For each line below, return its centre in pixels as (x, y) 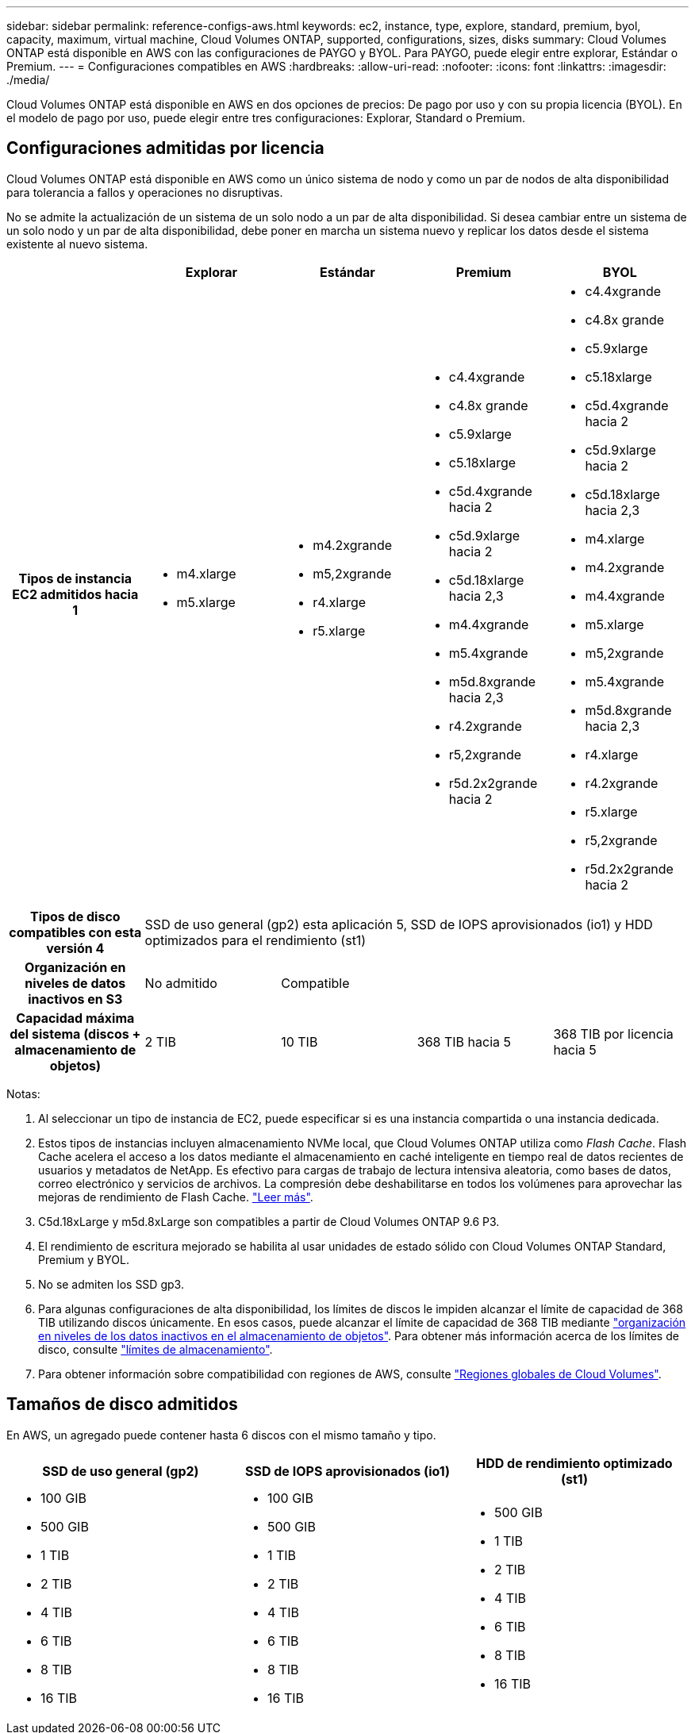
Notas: (23, 1093)
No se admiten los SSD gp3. (111, 1284)
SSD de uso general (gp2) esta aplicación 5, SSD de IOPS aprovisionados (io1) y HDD (399, 924)
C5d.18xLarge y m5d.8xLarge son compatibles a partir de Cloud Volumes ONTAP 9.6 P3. (269, 1221)
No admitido (181, 983)
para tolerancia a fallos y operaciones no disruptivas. (145, 192)
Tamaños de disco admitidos (122, 1404)
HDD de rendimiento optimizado (574, 1463)
